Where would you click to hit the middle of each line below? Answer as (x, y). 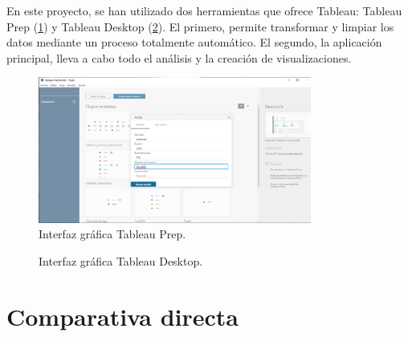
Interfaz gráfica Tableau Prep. (112, 234)
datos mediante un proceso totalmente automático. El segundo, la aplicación (194, 42)
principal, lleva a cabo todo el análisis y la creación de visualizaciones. (179, 57)
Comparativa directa (123, 316)
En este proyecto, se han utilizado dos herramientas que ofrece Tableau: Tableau (204, 10)
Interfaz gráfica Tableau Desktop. (121, 260)
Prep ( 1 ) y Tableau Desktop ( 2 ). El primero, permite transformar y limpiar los (200, 26)
